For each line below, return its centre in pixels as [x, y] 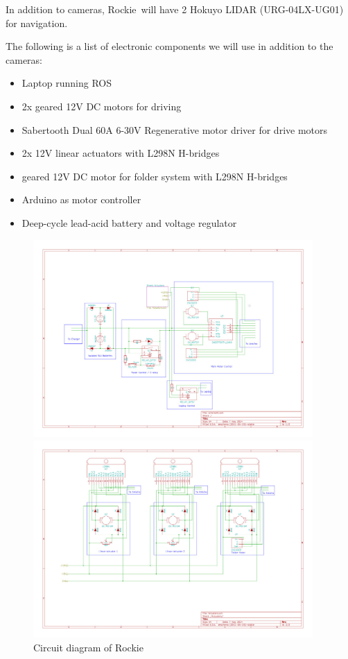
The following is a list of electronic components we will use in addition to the [169, 46]
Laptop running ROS [67, 83]
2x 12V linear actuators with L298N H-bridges [121, 153]
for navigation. [37, 23]
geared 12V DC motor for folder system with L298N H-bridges [155, 176]
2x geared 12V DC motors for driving [102, 106]
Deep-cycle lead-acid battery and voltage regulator [129, 222]
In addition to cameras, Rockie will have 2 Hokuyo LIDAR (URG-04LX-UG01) [175, 9]
